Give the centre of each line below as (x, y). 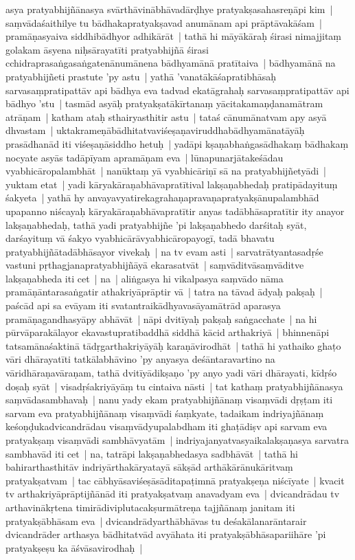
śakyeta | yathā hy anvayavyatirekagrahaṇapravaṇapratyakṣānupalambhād (162, 198)
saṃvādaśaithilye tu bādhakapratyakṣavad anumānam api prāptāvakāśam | (164, 22)
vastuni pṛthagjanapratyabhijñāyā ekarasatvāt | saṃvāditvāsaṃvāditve (155, 265)
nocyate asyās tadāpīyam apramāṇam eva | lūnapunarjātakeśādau (145, 157)
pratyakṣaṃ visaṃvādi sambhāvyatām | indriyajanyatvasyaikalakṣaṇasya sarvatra (177, 440)
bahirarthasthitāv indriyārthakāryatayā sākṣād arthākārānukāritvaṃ (149, 467)
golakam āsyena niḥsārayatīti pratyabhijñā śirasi (107, 49)
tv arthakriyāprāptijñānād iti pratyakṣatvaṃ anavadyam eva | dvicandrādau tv (173, 494)
